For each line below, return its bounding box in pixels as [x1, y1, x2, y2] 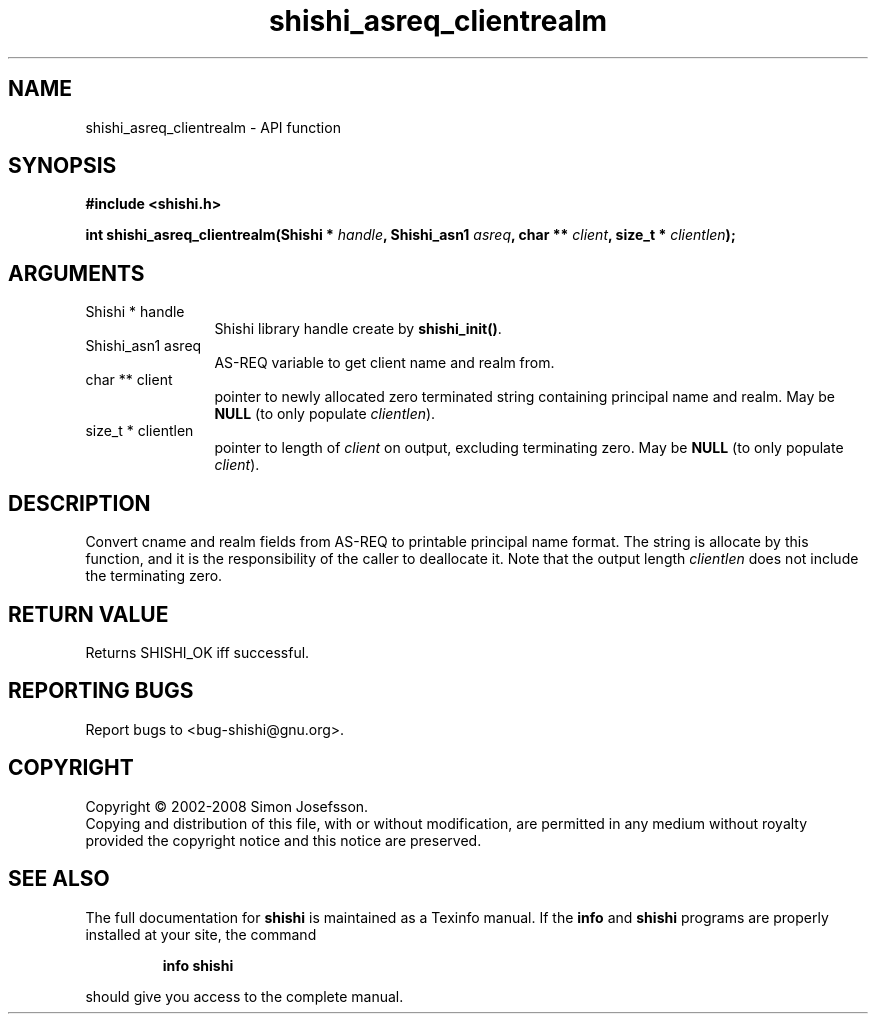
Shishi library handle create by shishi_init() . [214, 320, 502, 338]
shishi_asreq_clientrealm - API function [85, 118, 341, 136]
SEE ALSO [8, 866, 110, 892]
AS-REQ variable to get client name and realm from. [214, 354, 555, 372]
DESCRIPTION [8, 490, 151, 516]
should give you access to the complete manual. [85, 987, 404, 1005]
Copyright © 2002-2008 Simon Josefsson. [85, 797, 369, 815]
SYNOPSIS [8, 153, 117, 179]
